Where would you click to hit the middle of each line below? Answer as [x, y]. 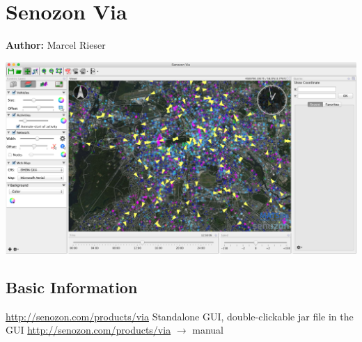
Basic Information [72, 287]
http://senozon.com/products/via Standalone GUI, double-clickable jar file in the [180, 316]
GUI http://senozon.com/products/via [88, 330]
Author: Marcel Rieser [56, 45]
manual [208, 330]
